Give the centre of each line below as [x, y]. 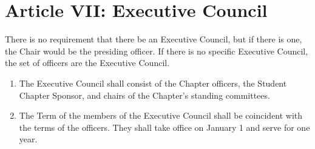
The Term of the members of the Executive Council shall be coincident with [161, 115]
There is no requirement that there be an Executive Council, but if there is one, [154, 39]
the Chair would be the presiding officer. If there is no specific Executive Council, [157, 51]
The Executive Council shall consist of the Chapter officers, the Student [153, 83]
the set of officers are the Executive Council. [87, 63]
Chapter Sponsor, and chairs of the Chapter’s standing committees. [144, 95]
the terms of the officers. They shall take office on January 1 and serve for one [164, 127]
